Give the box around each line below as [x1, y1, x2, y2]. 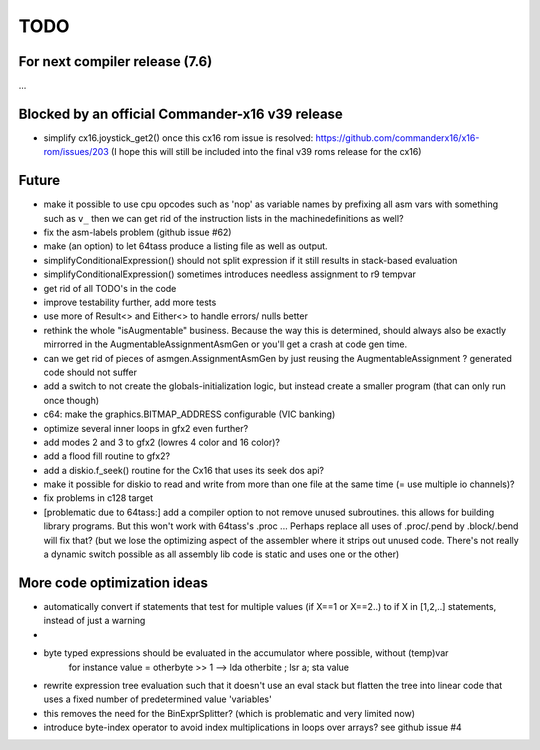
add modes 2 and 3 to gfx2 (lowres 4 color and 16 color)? [43, 436, 280, 448]
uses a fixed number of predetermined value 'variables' [43, 693, 272, 705]
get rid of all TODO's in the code [43, 282, 177, 294]
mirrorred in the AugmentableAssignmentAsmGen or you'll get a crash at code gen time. [43, 338, 408, 350]
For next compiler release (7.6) [18, 53, 213, 70]
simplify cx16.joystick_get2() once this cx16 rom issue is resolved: [43, 131, 314, 144]
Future [18, 172, 61, 189]
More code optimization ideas [18, 574, 209, 591]
